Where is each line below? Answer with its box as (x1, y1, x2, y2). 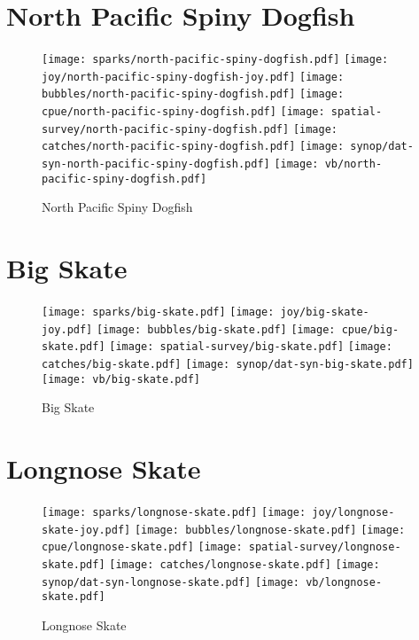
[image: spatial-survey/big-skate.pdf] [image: (109, 340, 392, 354)
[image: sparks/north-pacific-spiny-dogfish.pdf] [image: (42, 53, 389, 66)
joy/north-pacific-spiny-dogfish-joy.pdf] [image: (42, 70, 345, 83)
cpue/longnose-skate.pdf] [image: (42, 541, 243, 554)
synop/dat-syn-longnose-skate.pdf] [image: (42, 575, 300, 589)
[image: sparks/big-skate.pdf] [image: (42, 306, 275, 319)
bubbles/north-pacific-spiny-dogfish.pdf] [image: (42, 88, 345, 101)
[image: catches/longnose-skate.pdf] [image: (109, 558, 380, 572)
